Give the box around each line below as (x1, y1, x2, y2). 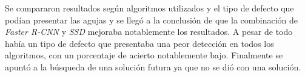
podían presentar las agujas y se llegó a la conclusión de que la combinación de (5, 13, 298, 26)
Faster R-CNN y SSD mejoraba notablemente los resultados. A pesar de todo (5, 25, 293, 38)
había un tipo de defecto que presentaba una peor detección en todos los (5, 37, 274, 49)
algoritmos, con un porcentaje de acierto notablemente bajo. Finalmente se (5, 49, 283, 61)
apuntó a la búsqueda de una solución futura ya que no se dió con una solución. (5, 60, 301, 73)
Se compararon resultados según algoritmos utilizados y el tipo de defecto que (5, 2, 294, 14)
